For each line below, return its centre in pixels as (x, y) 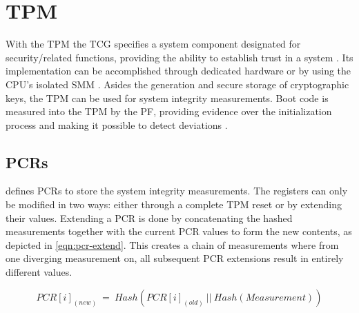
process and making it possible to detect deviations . (117, 124)
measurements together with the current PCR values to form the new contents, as (179, 231)
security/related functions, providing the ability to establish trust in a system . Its (179, 57)
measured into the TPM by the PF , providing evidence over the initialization (169, 111)
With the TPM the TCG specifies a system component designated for (153, 44)
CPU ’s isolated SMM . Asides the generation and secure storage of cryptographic (177, 84)
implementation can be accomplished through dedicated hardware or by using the (178, 71)
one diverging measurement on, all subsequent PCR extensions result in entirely (175, 258)
